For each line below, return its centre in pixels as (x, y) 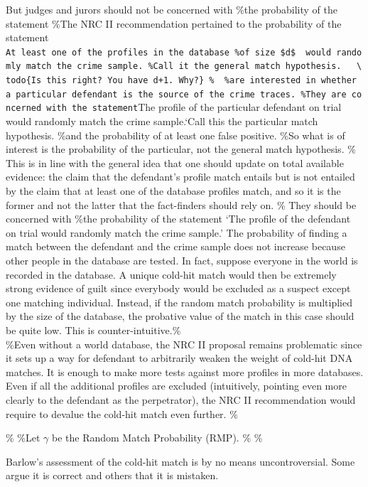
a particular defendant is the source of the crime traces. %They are (176, 94)
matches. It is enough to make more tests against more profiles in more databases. (185, 371)
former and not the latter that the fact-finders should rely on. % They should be (181, 204)
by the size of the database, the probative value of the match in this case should (180, 316)
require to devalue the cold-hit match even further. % (122, 413)
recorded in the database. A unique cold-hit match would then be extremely (171, 274)
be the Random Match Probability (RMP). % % (157, 438)
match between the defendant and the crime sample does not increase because (175, 246)
